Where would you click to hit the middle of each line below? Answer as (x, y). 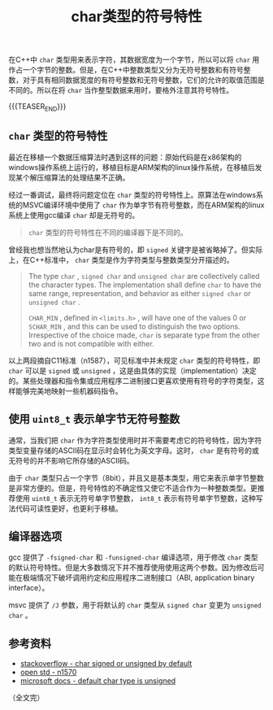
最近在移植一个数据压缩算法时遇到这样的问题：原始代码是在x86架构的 (125, 157)
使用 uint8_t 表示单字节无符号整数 (94, 419)
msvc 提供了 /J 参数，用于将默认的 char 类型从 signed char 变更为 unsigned (135, 605)
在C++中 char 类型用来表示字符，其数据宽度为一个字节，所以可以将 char (129, 60)
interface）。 (29, 588)
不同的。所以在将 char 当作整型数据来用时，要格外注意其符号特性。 (121, 90)
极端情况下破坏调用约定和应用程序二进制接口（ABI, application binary (139, 577)
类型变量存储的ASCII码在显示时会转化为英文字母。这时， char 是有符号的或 (134, 450)
